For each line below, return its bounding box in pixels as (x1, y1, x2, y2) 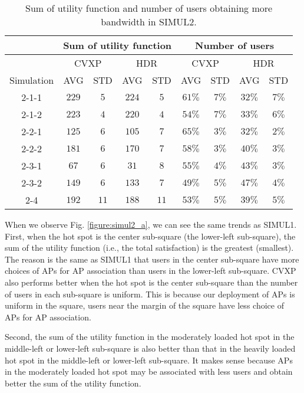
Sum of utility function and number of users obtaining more (25, 1, 273, 15)
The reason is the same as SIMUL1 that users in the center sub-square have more (5, 253, 299, 265)
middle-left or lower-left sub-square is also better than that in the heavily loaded (5, 342, 296, 354)
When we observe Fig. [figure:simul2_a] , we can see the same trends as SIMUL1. (5, 218, 297, 230)
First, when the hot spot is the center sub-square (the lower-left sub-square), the (5, 230, 296, 242)
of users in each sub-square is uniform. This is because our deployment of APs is (5, 287, 295, 300)
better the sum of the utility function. (5, 376, 141, 389)
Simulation (9, 73, 54, 87)
